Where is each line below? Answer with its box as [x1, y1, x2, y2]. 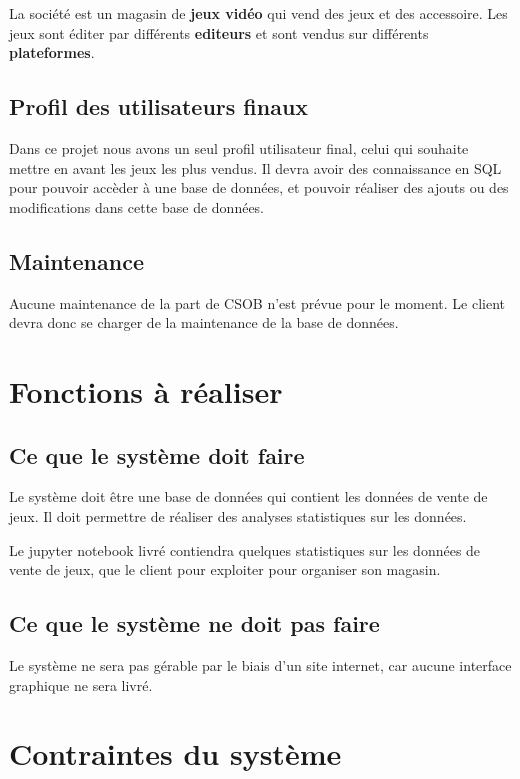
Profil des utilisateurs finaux [9, 91, 309, 122]
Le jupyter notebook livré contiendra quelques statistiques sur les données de [9, 539, 481, 560]
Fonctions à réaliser [9, 370, 283, 411]
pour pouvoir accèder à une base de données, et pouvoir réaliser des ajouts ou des [9, 177, 509, 198]
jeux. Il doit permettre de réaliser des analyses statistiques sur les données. [9, 505, 467, 526]
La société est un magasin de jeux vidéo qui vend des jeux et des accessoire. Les [9, 3, 508, 23]
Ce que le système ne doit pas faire [9, 608, 380, 639]
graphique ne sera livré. [9, 674, 153, 695]
